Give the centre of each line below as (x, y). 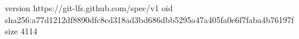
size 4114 (21, 31)
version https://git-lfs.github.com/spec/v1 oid (89, 8)
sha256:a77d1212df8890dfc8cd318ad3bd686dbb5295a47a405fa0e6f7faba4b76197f (149, 19)
